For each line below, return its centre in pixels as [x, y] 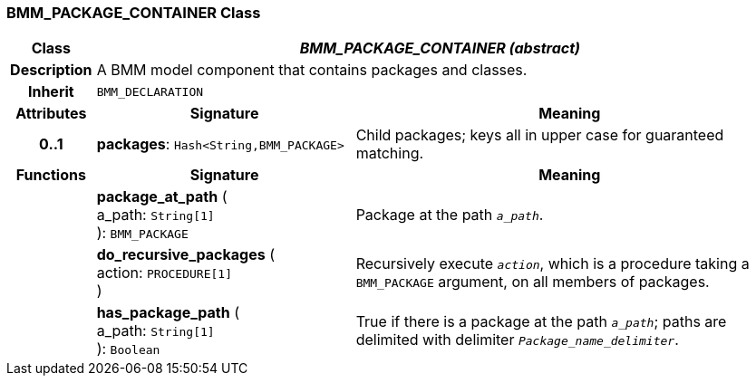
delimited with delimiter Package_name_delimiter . [517, 340]
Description [51, 70]
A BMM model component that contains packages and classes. [312, 70]
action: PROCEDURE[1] [164, 273]
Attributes [51, 114]
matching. [390, 153]
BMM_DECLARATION [150, 91]
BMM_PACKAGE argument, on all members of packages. [533, 282]
